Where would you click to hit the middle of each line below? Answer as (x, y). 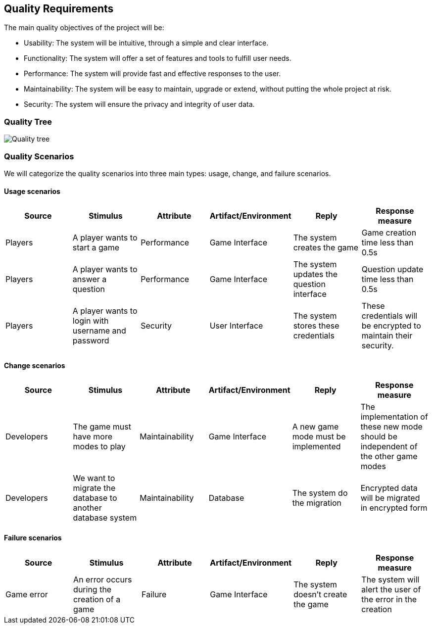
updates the (315, 274)
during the (93, 589)
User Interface (236, 326)
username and (99, 331)
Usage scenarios (32, 191)
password (91, 341)
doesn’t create (320, 594)
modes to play (99, 447)
